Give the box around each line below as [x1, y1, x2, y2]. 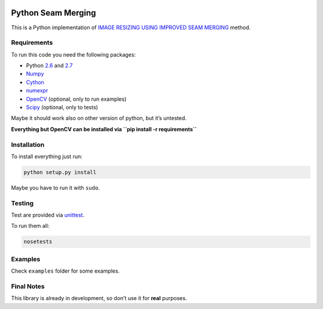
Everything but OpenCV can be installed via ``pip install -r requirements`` [11, 125, 197, 132]
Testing [11, 199, 34, 207]
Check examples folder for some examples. [11, 267, 120, 274]
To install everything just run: [11, 153, 83, 160]
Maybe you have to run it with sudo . [11, 184, 100, 191]
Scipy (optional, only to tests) [26, 104, 98, 110]
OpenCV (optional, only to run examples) [26, 95, 127, 103]
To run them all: [11, 223, 50, 230]
